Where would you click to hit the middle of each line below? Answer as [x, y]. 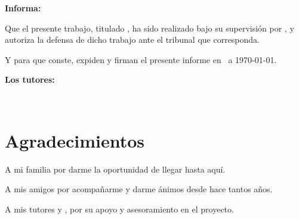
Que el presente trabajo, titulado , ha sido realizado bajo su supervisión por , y [149, 28]
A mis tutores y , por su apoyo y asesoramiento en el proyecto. [119, 209]
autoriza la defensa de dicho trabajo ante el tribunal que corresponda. [132, 40]
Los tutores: [30, 79]
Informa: [23, 8]
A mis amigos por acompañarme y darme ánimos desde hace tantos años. [139, 189]
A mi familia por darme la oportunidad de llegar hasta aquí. [115, 169]
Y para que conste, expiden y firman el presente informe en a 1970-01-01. [141, 59]
